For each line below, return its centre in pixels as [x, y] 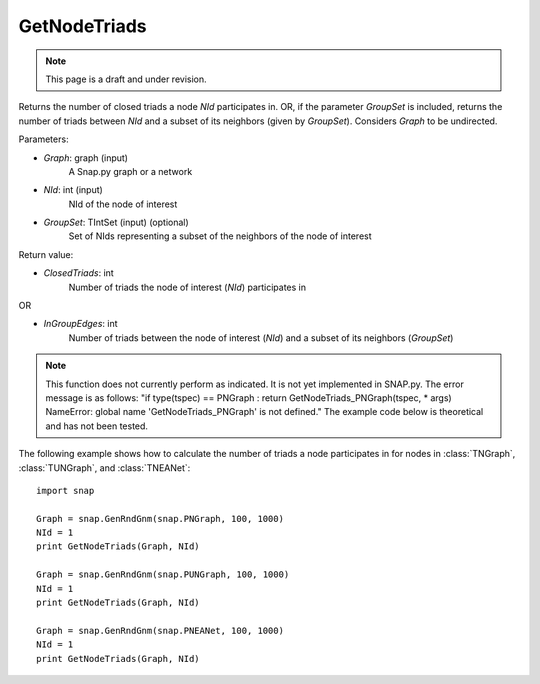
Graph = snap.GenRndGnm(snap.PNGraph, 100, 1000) [160, 518]
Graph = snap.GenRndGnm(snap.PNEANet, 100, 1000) [160, 630]
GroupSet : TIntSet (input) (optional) [116, 222]
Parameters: [43, 139]
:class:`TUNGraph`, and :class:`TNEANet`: [104, 467]
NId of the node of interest [123, 204]
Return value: [46, 254]
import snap [65, 490]
